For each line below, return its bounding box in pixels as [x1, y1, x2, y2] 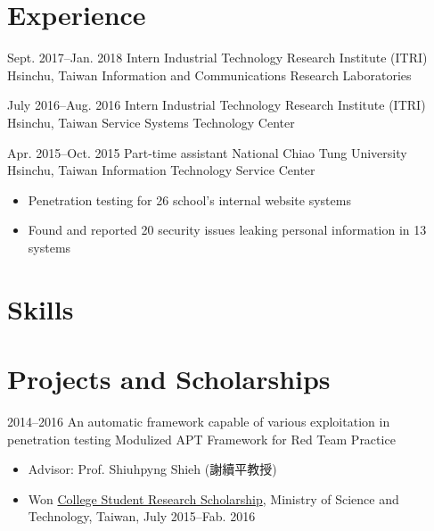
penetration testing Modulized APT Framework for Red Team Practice [7, 429, 396, 448]
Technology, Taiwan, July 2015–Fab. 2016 [28, 507, 256, 526]
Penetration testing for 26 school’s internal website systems [28, 190, 351, 209]
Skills [7, 290, 74, 327]
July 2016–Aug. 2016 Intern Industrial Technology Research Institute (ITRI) [7, 95, 426, 114]
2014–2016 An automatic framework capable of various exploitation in [7, 411, 390, 430]
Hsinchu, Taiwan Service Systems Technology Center [7, 112, 295, 131]
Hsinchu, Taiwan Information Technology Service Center [7, 161, 315, 179]
